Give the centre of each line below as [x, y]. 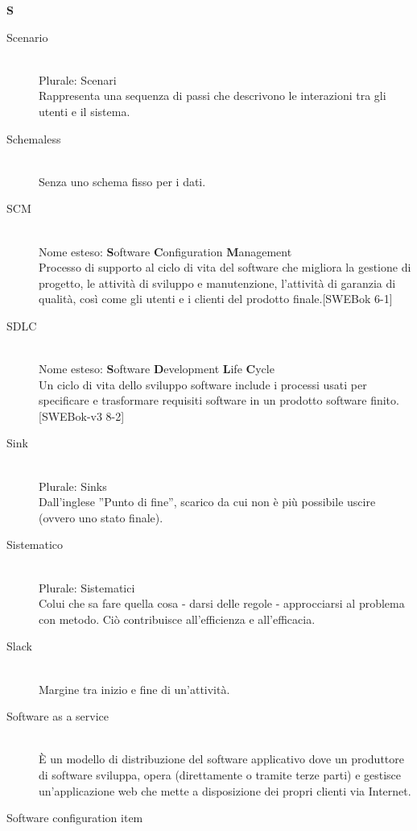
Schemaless [34, 138]
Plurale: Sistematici [87, 587]
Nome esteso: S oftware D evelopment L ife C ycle [157, 369]
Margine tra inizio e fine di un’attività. [134, 689]
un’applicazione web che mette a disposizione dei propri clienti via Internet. [225, 790]
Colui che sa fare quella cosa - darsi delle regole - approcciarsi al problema [222, 603]
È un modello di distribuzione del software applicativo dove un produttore [222, 759]
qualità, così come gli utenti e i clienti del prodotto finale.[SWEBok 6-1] [216, 299]
